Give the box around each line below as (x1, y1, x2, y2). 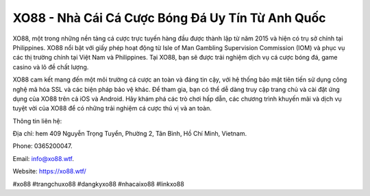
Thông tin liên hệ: (12, 117, 62, 125)
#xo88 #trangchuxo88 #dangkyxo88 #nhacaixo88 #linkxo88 (12, 180, 184, 188)
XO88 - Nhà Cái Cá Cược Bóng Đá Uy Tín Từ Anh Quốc (12, 10, 326, 25)
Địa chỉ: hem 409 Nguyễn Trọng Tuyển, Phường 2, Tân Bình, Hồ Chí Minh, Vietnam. (12, 130, 247, 138)
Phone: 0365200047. (12, 142, 73, 150)
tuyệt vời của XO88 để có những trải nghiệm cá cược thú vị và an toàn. (12, 104, 212, 112)
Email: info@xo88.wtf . (12, 154, 75, 162)
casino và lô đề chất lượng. (12, 62, 89, 71)
